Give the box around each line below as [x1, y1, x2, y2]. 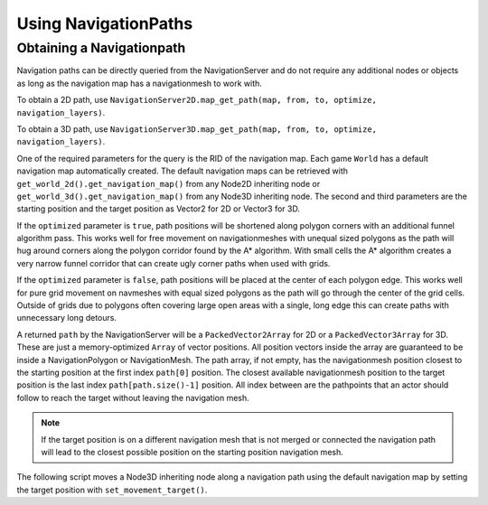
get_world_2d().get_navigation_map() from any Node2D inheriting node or [16, 178, 321, 189]
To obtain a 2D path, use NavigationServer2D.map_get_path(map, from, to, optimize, [16, 95, 377, 106]
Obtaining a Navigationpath [16, 40, 186, 56]
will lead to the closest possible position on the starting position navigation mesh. [41, 446, 343, 457]
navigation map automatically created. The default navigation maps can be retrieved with [16, 165, 348, 176]
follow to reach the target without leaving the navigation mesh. [16, 392, 250, 403]
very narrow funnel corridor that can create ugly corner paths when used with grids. [16, 257, 331, 268]
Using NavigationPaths [16, 14, 193, 33]
